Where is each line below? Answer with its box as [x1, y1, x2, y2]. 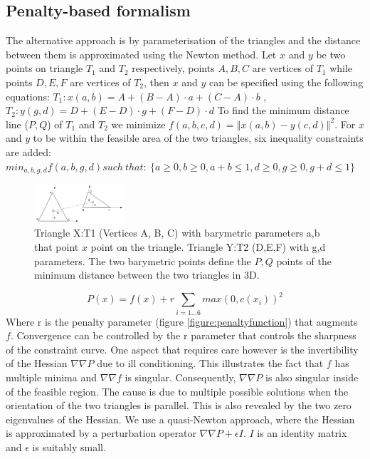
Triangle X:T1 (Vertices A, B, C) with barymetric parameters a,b [34, 225, 320, 240]
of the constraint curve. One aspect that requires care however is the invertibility [6, 341, 359, 356]
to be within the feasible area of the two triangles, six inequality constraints [33, 130, 364, 145]
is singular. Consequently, [125, 369, 236, 384]
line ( [6, 116, 28, 131]
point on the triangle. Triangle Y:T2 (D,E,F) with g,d [90, 239, 326, 254]
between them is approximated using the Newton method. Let [6, 46, 277, 61]
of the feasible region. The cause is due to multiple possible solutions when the [6, 383, 349, 398]
